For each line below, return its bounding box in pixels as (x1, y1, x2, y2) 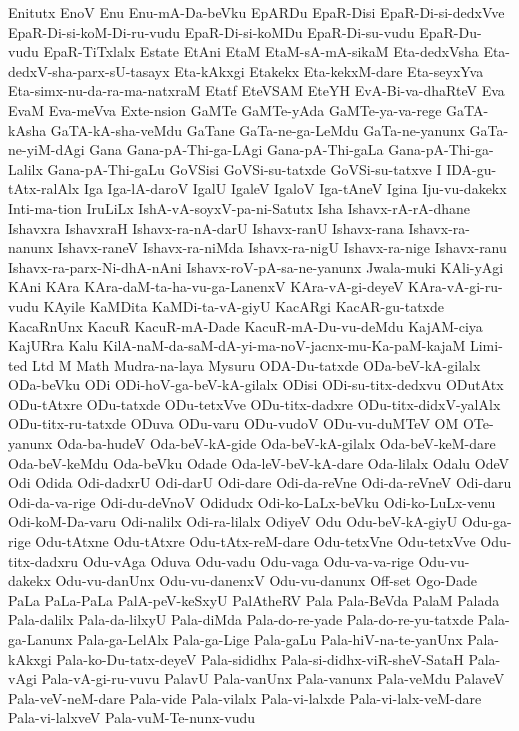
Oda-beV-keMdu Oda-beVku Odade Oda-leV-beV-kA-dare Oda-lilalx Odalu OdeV (8, 452, 510, 473)
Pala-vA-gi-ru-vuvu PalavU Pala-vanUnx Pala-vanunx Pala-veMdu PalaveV (41, 668, 505, 689)
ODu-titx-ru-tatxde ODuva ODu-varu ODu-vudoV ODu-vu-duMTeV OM (8, 413, 459, 434)
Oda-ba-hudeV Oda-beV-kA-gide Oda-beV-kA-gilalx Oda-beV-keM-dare (57, 433, 496, 454)
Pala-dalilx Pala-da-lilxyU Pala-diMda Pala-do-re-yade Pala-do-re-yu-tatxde (8, 609, 474, 630)
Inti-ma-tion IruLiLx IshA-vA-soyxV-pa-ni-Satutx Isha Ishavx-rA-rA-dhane (8, 197, 471, 218)
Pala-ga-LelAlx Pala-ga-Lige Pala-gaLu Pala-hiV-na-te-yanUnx (77, 629, 463, 649)
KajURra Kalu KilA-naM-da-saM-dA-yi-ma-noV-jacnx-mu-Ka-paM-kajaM (8, 335, 466, 356)
